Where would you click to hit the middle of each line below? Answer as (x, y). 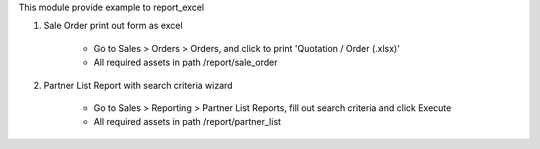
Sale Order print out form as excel (113, 26)
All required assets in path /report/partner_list (187, 122)
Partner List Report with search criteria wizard (138, 85)
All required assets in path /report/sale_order (186, 62)
